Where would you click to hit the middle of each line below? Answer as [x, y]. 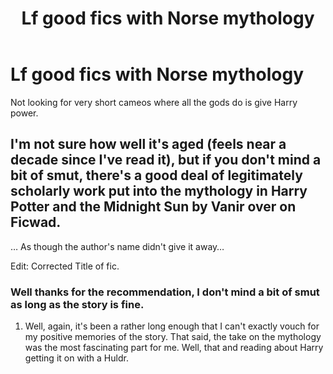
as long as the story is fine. [77, 304]
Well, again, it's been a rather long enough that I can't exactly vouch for [172, 326]
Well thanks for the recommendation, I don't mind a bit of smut [165, 292]
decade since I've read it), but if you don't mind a [166, 160]
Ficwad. [36, 222]
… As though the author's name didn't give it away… [117, 246]
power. [24, 113]
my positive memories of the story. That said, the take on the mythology [173, 337]
